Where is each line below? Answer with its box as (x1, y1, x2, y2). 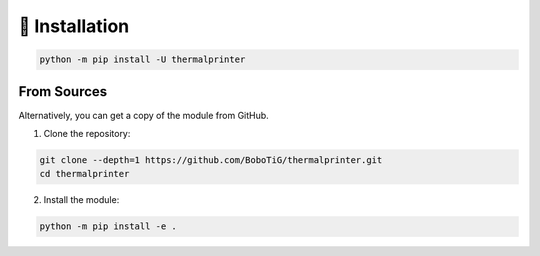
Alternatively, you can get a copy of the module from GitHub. (18, 109, 269, 121)
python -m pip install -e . (39, 221, 177, 232)
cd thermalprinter (39, 168, 130, 180)
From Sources (18, 83, 108, 100)
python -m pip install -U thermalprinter (39, 54, 246, 65)
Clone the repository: (43, 128, 131, 140)
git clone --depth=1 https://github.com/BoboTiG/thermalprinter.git (39, 155, 383, 166)
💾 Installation (18, 15, 130, 37)
